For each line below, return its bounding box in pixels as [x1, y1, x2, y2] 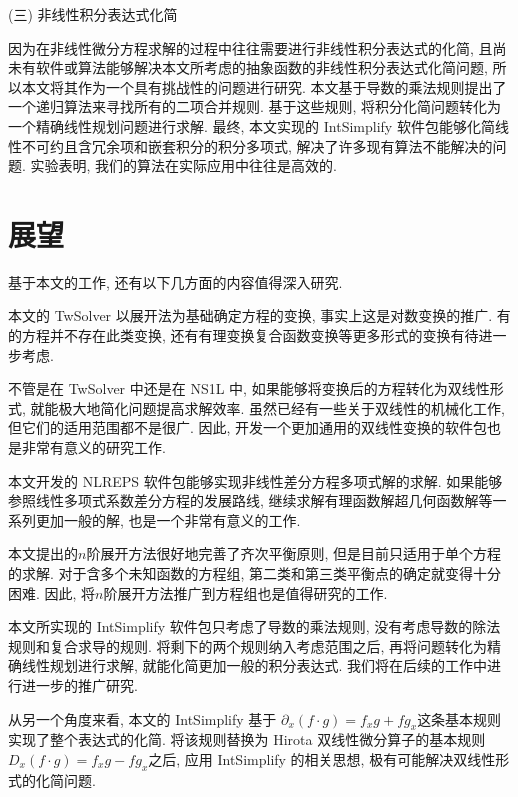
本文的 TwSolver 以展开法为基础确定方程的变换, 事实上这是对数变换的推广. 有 [8, 305, 511, 326]
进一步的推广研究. [21, 674, 138, 695]
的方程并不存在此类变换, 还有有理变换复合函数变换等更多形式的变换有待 [8, 325, 479, 346]
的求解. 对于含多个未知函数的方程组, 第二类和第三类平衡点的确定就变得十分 [8, 563, 502, 583]
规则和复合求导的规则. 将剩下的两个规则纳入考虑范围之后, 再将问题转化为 [8, 635, 488, 656]
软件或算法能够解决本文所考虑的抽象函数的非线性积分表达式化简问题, [35, 57, 488, 78]
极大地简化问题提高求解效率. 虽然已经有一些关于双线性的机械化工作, [58, 397, 505, 418]
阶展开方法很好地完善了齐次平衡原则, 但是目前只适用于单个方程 [86, 543, 501, 564]
